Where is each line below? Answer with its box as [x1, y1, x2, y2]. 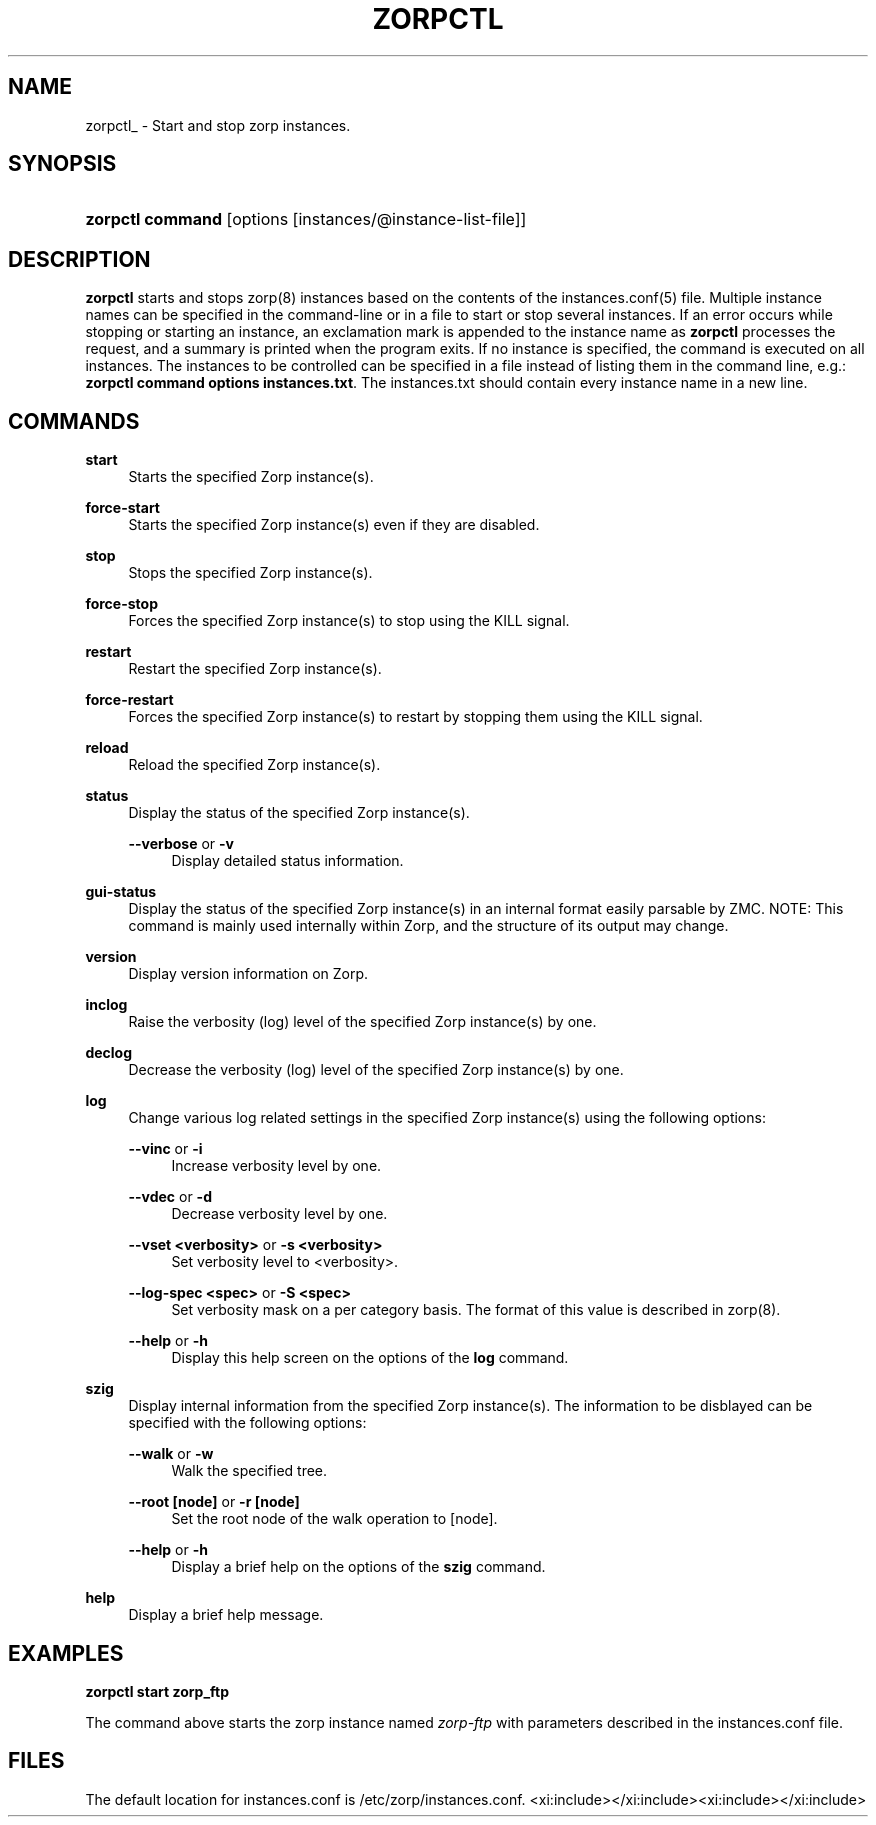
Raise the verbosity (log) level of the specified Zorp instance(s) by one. [128, 1013, 597, 1031]
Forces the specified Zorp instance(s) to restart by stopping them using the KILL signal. [128, 708, 703, 726]
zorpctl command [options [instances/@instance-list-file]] [85, 209, 527, 230]
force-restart [85, 691, 174, 709]
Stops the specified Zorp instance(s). [128, 564, 373, 582]
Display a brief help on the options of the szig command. [171, 1558, 546, 1576]
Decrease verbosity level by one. [171, 1205, 388, 1223]
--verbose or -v [128, 835, 234, 853]
